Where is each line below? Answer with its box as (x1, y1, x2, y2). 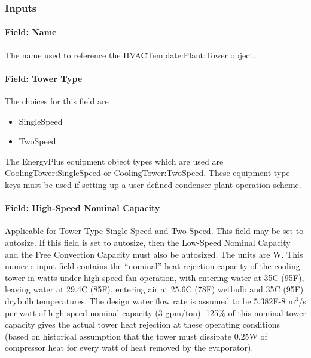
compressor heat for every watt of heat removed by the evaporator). (5, 341, 254, 354)
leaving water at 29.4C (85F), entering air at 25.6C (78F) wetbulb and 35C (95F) (5, 283, 304, 295)
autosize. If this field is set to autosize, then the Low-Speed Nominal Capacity (5, 236, 291, 248)
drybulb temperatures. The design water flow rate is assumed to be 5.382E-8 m (5, 294, 295, 307)
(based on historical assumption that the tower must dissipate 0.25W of (5, 329, 267, 342)
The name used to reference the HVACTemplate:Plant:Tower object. (5, 48, 255, 61)
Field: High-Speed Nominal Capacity (5, 202, 160, 214)
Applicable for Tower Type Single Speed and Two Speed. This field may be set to (5, 224, 304, 237)
